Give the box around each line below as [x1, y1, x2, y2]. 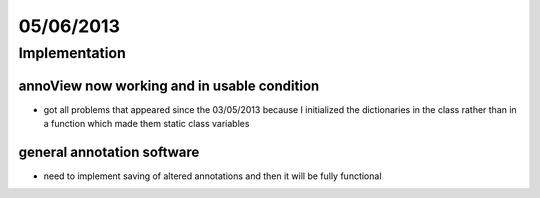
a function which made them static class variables [43, 118, 250, 130]
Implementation [18, 44, 127, 62]
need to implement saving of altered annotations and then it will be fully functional [43, 170, 382, 182]
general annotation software [18, 143, 200, 160]
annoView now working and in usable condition [18, 77, 320, 94]
